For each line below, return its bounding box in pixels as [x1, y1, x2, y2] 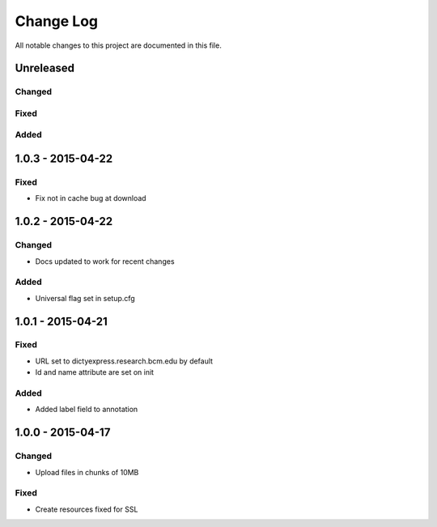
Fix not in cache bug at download [35, 193, 146, 203]
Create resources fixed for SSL [35, 504, 138, 514]
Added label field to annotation [35, 405, 138, 414]
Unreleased [15, 62, 75, 75]
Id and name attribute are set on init [35, 368, 154, 377]
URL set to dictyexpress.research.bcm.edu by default [35, 356, 214, 366]
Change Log [15, 12, 99, 30]
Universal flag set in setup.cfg [35, 293, 135, 303]
